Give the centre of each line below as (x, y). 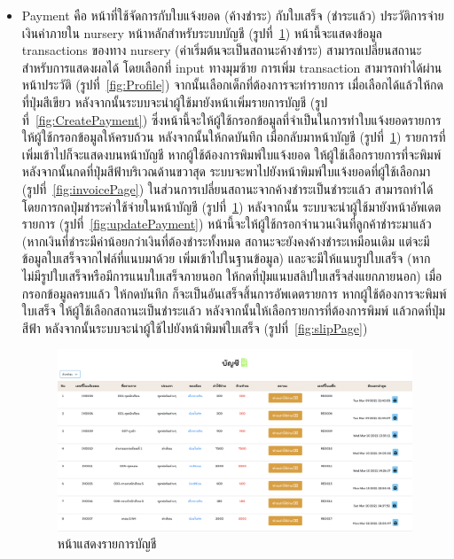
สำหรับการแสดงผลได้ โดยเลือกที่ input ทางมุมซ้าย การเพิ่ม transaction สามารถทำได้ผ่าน (232, 67)
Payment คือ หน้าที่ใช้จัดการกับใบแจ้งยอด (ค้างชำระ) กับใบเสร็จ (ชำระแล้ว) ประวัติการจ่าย (233, 15)
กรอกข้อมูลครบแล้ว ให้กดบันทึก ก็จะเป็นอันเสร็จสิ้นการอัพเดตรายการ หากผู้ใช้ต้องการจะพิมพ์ (234, 293)
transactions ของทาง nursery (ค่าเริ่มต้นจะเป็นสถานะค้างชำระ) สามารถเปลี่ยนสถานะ (222, 50)
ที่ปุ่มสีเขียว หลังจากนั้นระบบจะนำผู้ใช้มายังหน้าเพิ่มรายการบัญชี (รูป (175, 101)
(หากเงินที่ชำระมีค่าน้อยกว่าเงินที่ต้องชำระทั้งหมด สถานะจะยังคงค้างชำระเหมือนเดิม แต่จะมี (226, 241)
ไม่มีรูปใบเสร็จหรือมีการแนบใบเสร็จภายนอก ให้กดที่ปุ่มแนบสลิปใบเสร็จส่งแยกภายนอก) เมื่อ (232, 275)
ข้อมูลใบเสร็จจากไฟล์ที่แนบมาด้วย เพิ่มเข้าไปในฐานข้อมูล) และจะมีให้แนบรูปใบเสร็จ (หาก (226, 258)
